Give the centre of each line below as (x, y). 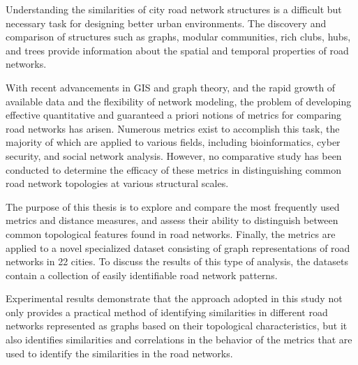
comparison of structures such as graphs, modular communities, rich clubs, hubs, (178, 37)
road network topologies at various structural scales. (117, 183)
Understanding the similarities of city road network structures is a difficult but (174, 9)
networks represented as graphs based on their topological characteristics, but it (177, 326)
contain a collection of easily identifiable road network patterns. (142, 275)
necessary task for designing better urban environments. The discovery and (166, 23)
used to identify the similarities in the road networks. (119, 353)
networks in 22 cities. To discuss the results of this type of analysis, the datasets (177, 261)
